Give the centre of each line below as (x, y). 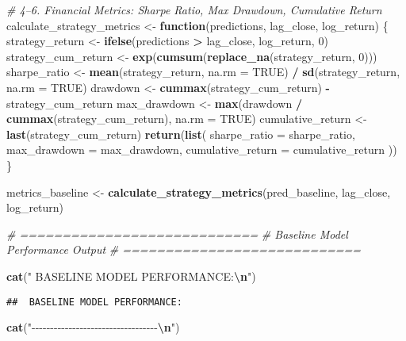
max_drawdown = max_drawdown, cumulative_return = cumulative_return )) (202, 149)
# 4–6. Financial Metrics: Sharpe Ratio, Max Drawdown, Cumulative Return (194, 10)
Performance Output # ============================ (184, 249)
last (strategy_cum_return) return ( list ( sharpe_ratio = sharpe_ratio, (181, 134)
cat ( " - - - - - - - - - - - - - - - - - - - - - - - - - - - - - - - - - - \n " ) (93, 327)
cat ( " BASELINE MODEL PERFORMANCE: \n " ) (131, 276)
